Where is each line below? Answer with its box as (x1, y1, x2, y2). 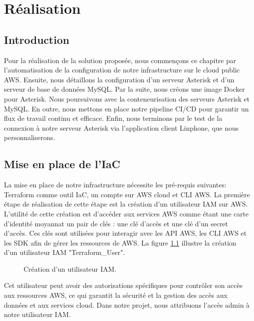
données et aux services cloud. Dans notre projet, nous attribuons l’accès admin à (4, 299, 250, 310)
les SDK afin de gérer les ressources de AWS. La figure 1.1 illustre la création (4, 237, 236, 248)
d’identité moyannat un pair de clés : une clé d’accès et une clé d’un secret (4, 218, 228, 228)
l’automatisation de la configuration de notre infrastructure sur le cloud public (4, 65, 240, 75)
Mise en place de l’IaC (4, 156, 120, 172)
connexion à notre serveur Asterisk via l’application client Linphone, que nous (4, 122, 239, 133)
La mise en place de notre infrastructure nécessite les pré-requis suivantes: (4, 179, 226, 190)
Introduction (4, 32, 70, 47)
